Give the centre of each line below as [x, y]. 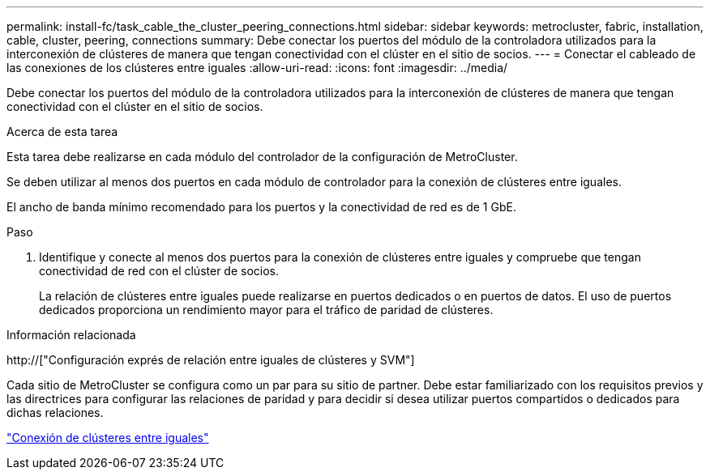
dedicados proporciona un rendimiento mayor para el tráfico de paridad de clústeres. [266, 310]
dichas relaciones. [55, 412]
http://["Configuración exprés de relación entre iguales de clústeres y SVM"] [211, 360]
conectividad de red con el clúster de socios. [159, 271]
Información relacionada [71, 335]
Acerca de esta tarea [62, 132]
